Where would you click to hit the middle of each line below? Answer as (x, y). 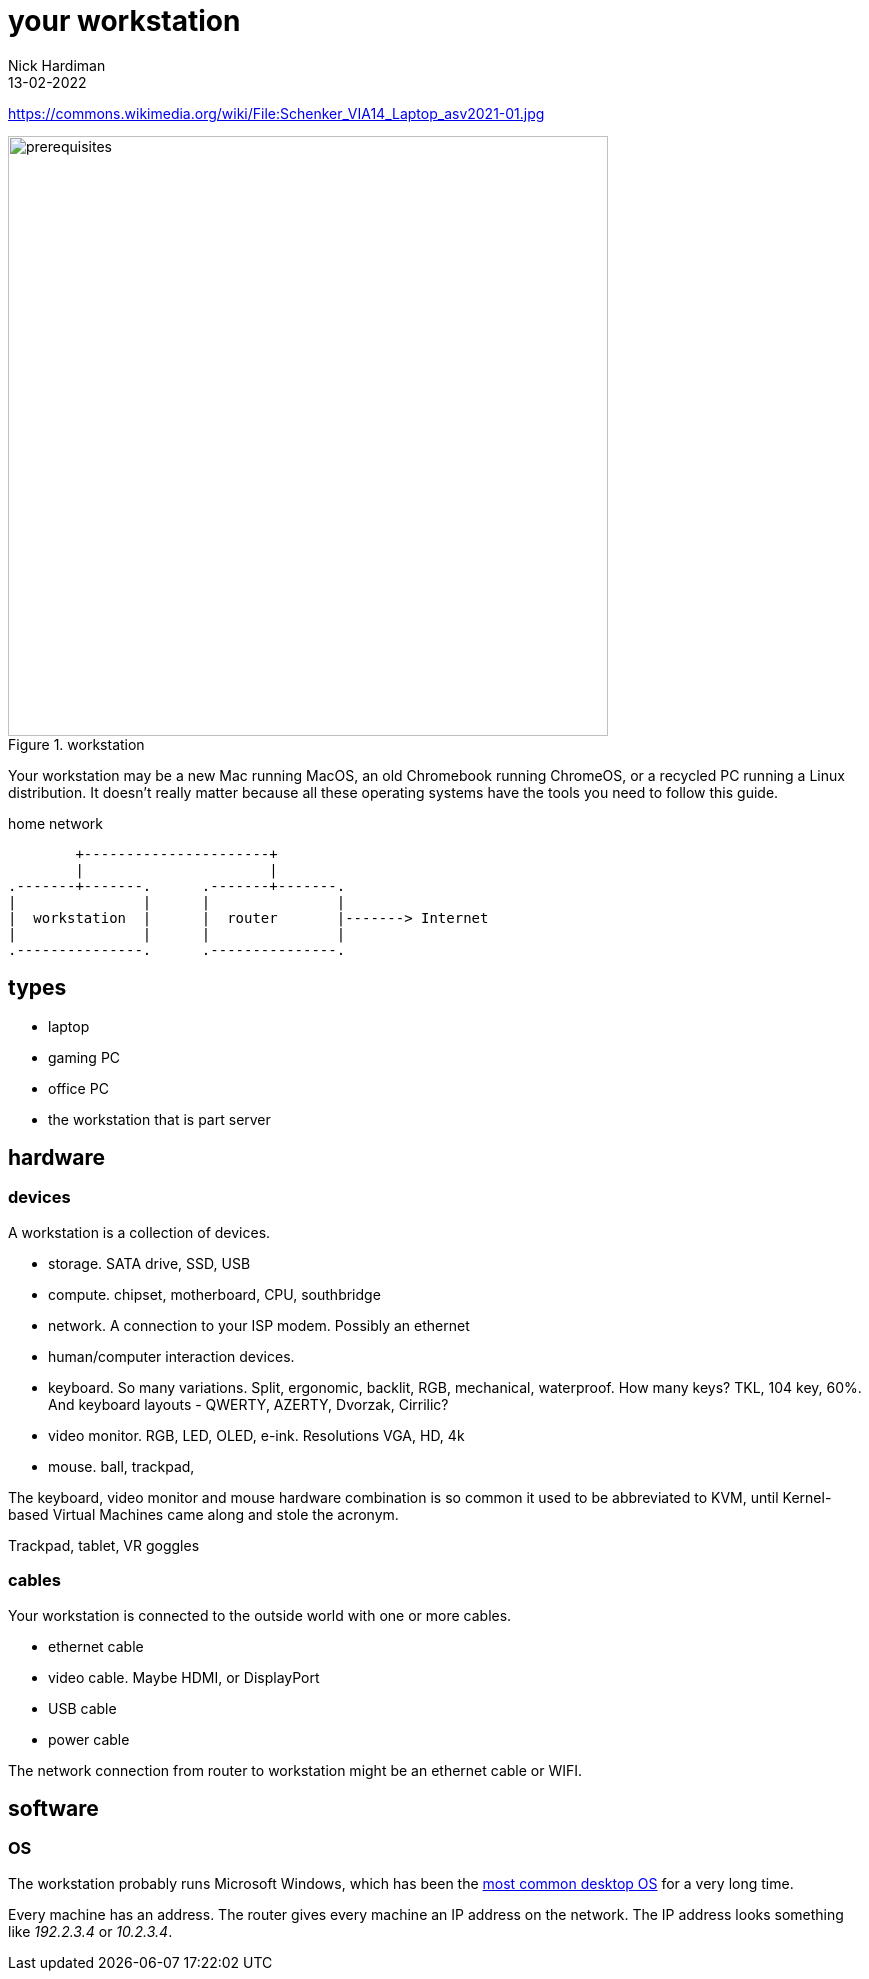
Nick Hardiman (57, 65)
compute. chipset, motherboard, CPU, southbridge (214, 1294)
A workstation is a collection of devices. (139, 1232)
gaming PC (84, 1057)
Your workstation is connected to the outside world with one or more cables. (260, 1615)
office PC (78, 1088)
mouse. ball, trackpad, (121, 1466)
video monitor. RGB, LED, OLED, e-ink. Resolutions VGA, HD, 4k (256, 1435)
